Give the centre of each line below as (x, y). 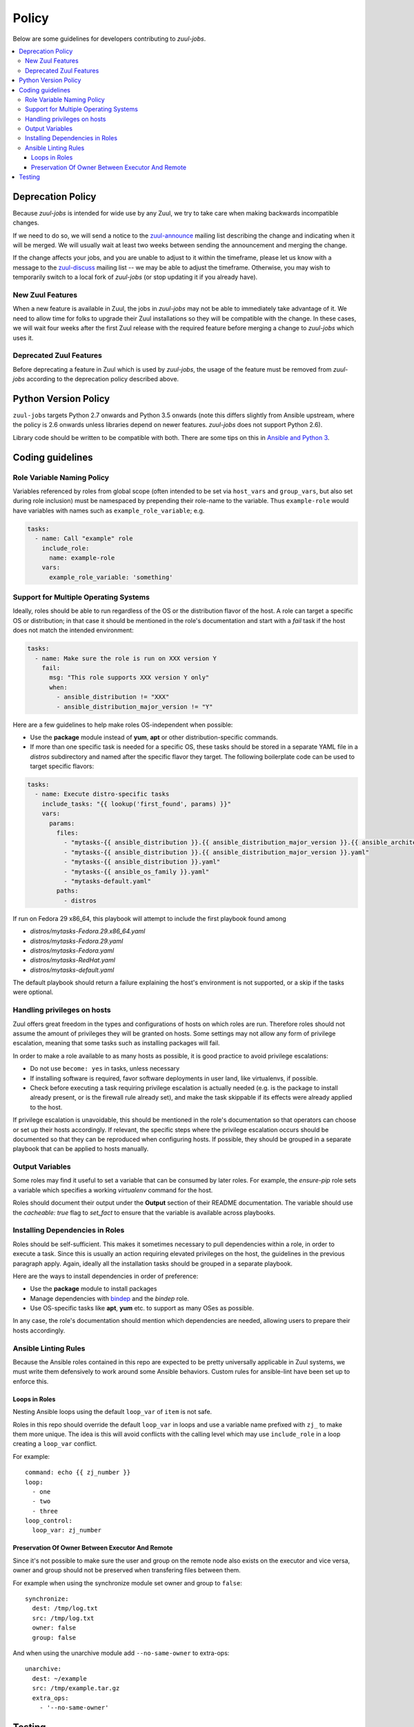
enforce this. (31, 1381)
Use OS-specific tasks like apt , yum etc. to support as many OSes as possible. (142, 1308)
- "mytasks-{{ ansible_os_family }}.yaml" (136, 871)
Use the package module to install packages (93, 1289)
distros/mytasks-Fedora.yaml (72, 951)
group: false (54, 1638)
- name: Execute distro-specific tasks (102, 794)
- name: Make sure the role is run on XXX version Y (126, 658)
